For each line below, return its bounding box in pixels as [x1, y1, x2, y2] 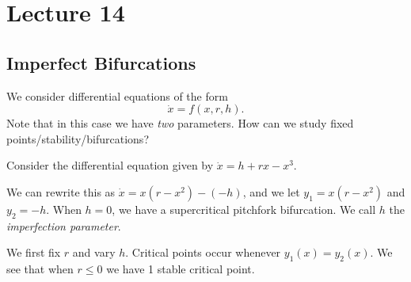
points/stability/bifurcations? [6, 130, 149, 147]
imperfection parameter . [6, 217, 121, 234]
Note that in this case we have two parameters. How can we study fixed [6, 115, 354, 131]
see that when [6, 261, 74, 277]
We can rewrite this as [6, 183, 116, 200]
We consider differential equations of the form [6, 87, 228, 104]
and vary [72, 244, 116, 261]
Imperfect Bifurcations [6, 50, 196, 74]
